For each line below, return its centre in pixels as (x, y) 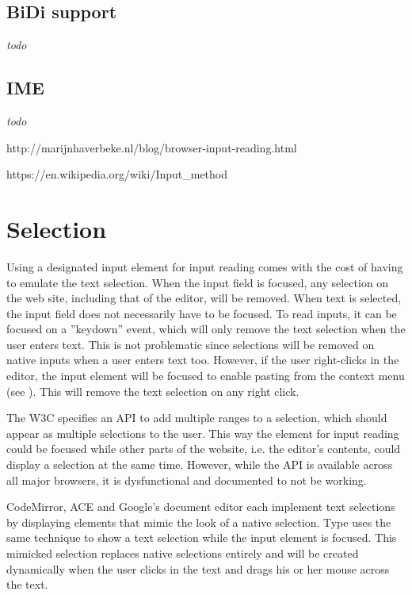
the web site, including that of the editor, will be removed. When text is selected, (204, 298)
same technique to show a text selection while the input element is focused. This (202, 537)
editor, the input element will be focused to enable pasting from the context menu (206, 376)
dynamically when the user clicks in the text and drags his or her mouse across (198, 568)
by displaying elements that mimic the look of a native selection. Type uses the (199, 522)
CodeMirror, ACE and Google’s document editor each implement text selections (201, 507)
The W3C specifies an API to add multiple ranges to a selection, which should (197, 418)
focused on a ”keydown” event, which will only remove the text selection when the (206, 329)
